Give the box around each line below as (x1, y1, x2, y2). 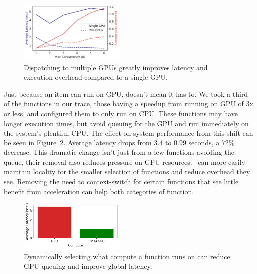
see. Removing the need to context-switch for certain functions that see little (4, 176, 239, 187)
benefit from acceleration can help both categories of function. (4, 186, 194, 196)
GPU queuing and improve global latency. (24, 261, 152, 271)
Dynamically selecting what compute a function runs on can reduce (24, 251, 230, 261)
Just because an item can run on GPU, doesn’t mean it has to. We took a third (4, 88, 248, 99)
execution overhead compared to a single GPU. (24, 72, 168, 82)
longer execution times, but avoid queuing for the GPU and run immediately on (4, 118, 249, 128)
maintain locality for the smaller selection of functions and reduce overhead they (4, 166, 250, 177)
